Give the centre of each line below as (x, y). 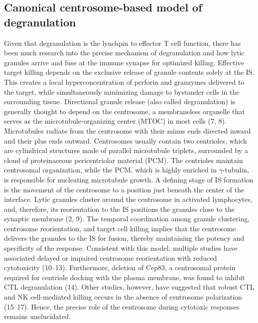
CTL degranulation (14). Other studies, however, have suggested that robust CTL (129, 287)
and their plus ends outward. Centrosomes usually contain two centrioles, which (126, 140)
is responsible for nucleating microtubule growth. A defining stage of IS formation (129, 179)
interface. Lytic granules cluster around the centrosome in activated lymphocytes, (128, 199)
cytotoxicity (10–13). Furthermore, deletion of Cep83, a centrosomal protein (120, 267)
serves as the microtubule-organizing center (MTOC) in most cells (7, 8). (115, 121)
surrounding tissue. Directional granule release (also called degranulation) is (120, 101)
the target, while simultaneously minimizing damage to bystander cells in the (122, 91)
